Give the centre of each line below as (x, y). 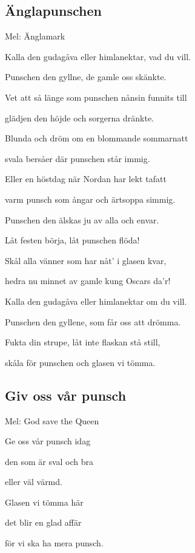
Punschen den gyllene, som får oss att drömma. (93, 321)
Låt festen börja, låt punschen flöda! (72, 240)
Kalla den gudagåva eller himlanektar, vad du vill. (98, 56)
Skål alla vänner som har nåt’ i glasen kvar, (86, 260)
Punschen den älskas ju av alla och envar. (82, 219)
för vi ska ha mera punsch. (54, 543)
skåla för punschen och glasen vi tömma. (80, 362)
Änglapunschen (53, 11)
